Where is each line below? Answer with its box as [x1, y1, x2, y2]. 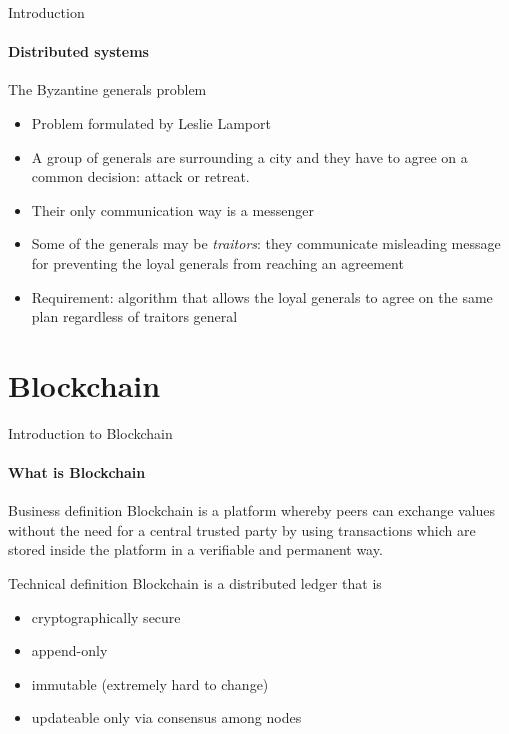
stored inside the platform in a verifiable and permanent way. [8, 539, 383, 560]
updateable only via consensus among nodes [31, 707, 302, 728]
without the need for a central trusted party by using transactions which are [8, 519, 476, 540]
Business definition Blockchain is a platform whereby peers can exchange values [8, 500, 496, 521]
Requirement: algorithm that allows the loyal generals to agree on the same [31, 286, 493, 307]
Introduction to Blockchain [8, 422, 173, 443]
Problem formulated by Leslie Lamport [31, 112, 271, 133]
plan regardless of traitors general [31, 306, 238, 327]
